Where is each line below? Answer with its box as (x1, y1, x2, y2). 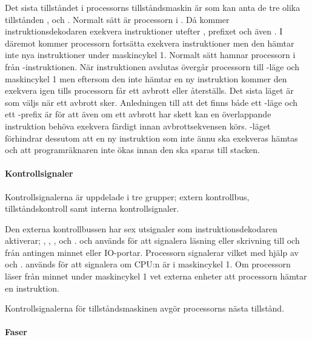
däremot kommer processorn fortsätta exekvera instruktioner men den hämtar (5, 36, 294, 49)
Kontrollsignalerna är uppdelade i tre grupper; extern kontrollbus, (5, 190, 250, 203)
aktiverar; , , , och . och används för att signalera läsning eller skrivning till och (5, 234, 300, 247)
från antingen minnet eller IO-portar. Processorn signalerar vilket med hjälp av (5, 246, 299, 258)
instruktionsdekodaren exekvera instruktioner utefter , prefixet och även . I (5, 25, 283, 38)
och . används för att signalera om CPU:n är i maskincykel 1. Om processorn (5, 258, 291, 270)
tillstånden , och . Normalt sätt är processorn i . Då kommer (5, 13, 230, 25)
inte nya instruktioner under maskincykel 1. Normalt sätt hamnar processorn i (5, 48, 296, 61)
